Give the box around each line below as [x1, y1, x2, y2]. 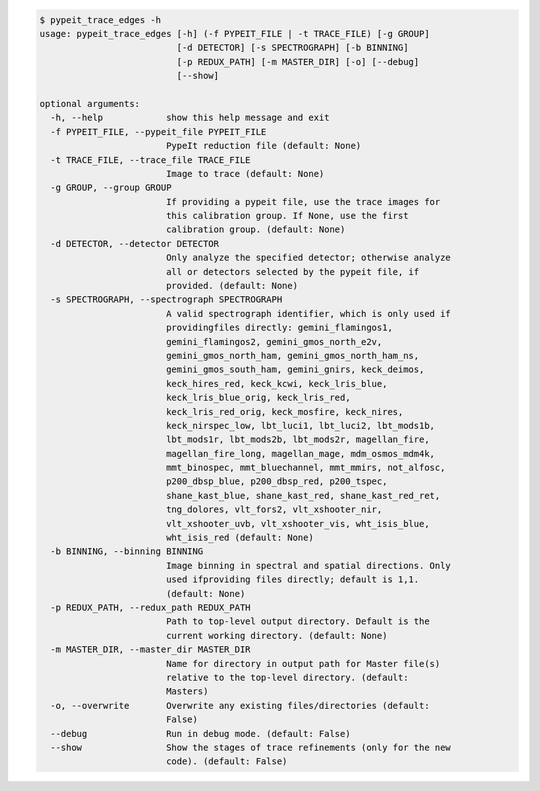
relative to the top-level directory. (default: [165, 671, 409, 683]
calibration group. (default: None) [165, 224, 346, 235]
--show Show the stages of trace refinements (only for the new [50, 741, 452, 753]
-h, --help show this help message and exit [50, 112, 330, 124]
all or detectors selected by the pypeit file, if [165, 266, 420, 277]
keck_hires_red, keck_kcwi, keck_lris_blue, [165, 378, 388, 389]
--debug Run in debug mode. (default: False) [50, 728, 351, 739]
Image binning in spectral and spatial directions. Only [165, 560, 452, 571]
